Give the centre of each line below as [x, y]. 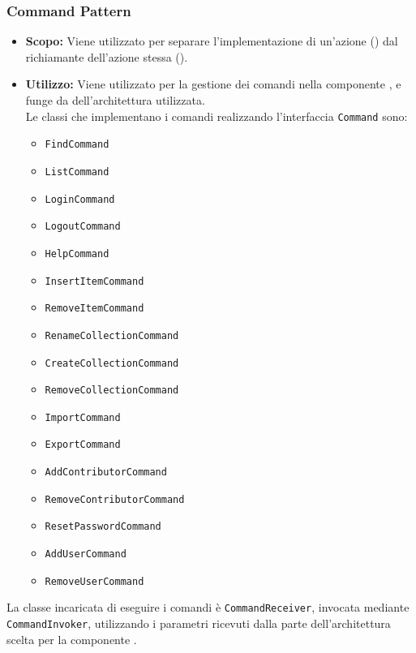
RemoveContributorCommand [115, 499]
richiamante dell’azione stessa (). [107, 56]
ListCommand [77, 172]
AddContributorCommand [106, 473]
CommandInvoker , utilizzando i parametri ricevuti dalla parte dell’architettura [199, 623]
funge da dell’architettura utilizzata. [115, 100]
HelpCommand [77, 253]
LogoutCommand [83, 227]
